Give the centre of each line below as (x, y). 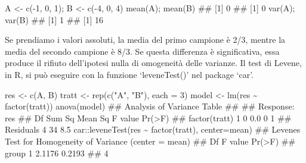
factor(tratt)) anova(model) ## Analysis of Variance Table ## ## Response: (150, 106)
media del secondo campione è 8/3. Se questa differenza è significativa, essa (142, 51)
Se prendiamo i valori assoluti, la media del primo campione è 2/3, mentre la (145, 40)
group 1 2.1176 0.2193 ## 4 (57, 153)
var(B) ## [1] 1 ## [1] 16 (54, 19)
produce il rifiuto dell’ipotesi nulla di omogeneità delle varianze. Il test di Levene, (153, 63)
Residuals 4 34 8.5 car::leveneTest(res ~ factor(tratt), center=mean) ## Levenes (153, 129)
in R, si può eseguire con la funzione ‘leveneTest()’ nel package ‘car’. (129, 74)
